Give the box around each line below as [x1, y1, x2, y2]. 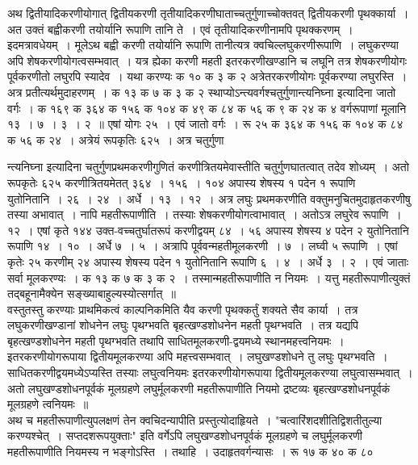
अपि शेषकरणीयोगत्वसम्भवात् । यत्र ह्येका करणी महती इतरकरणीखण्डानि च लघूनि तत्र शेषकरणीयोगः [7, 52, 408, 69]
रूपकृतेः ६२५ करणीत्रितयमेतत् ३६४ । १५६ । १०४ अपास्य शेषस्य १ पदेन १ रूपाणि [7, 174, 356, 191]
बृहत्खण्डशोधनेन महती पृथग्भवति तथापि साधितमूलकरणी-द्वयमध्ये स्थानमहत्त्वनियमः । [7, 332, 345, 349]
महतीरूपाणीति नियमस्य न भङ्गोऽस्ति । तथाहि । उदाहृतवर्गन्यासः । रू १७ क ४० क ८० [7, 443, 374, 460]
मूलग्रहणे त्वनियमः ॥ [7, 396, 89, 413]
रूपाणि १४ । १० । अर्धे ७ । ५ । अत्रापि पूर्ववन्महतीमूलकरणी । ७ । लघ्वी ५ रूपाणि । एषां [7, 237, 398, 254]
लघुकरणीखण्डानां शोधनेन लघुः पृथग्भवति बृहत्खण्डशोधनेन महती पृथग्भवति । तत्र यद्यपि [7, 316, 359, 333]
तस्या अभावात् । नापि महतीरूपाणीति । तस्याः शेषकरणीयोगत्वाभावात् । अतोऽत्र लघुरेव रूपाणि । [7, 206, 402, 223]
